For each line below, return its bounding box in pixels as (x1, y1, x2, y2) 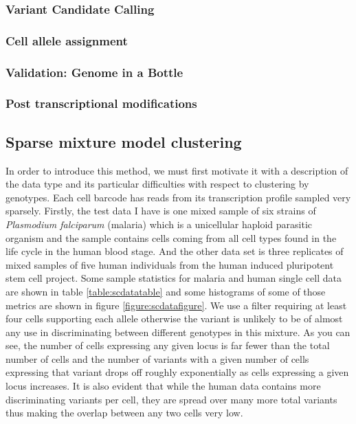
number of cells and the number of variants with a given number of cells (5, 351, 309, 366)
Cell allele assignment (5, 32, 128, 49)
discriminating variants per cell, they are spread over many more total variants (5, 392, 337, 406)
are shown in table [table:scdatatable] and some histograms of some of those (5, 284, 326, 298)
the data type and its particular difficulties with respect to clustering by (5, 177, 309, 191)
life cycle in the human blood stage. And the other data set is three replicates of (5, 244, 344, 258)
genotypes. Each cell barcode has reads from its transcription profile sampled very (5, 190, 351, 204)
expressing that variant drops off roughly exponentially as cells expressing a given (5, 365, 349, 379)
